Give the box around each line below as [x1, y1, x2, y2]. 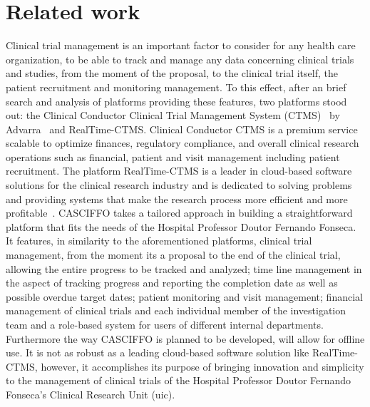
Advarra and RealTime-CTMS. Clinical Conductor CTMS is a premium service [6, 121, 358, 136]
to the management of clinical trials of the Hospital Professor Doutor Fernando [6, 373, 351, 388]
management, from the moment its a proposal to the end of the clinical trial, [6, 247, 341, 262]
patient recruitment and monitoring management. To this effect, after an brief [6, 79, 346, 94]
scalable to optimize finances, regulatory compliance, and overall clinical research [6, 135, 359, 150]
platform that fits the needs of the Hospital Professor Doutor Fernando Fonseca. [6, 219, 356, 234]
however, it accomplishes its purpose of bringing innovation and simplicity [41, 359, 364, 373]
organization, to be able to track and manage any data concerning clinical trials [6, 51, 354, 66]
